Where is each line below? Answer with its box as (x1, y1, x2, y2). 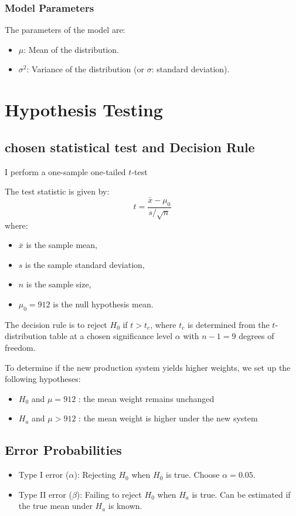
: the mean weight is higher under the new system (79, 412, 258, 424)
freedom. (5, 341, 36, 353)
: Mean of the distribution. (23, 43, 119, 55)
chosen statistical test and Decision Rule (5, 138, 255, 156)
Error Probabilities (5, 441, 122, 459)
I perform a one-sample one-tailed (5, 165, 126, 177)
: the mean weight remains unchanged (78, 392, 215, 404)
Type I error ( (18, 468, 69, 481)
